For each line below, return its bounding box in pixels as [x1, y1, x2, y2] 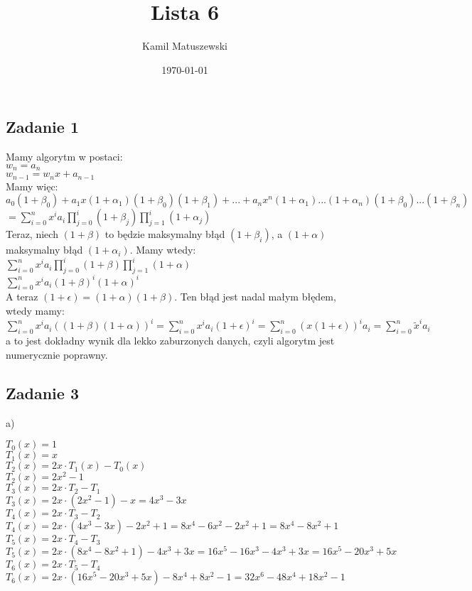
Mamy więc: [6, 178, 58, 193]
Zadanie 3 [6, 381, 79, 403]
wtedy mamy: [6, 303, 65, 318]
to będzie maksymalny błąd [104, 227, 225, 242]
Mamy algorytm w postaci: [6, 149, 123, 164]
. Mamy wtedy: [129, 242, 196, 257]
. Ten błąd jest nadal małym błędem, [174, 289, 336, 304]
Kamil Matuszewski [142, 38, 227, 53]
